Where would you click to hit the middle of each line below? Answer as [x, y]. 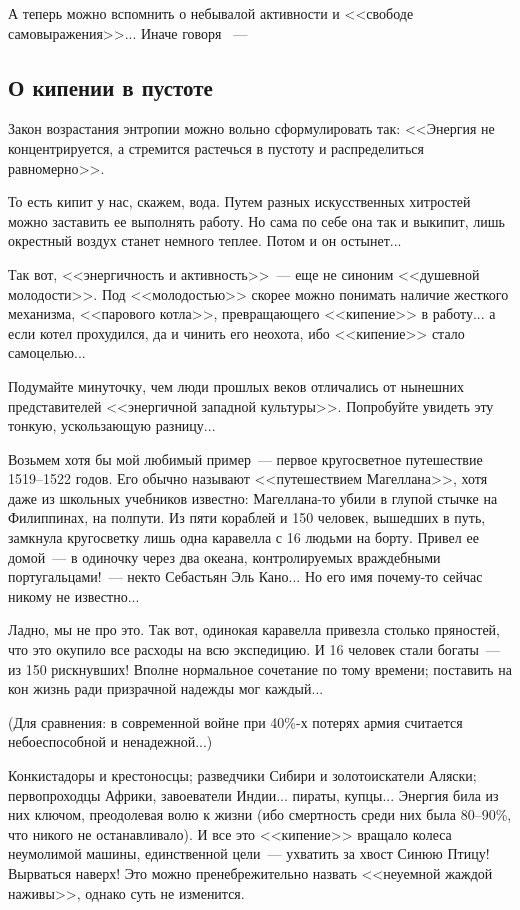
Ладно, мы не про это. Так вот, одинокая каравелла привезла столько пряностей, [254, 629]
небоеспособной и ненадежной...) [110, 741]
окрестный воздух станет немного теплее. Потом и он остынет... [205, 240]
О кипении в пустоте [110, 86]
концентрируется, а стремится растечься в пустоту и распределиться [216, 147]
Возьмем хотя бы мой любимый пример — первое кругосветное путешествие [245, 458]
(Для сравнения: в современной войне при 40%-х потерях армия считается [235, 721]
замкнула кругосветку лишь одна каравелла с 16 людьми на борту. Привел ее [243, 537]
